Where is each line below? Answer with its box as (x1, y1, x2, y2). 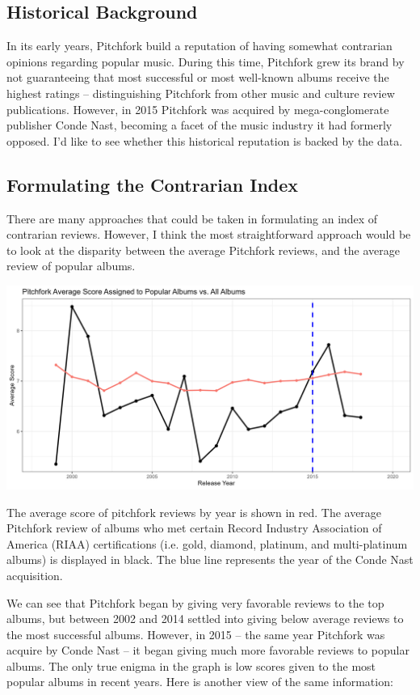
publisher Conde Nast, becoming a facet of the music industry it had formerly (6, 117, 393, 133)
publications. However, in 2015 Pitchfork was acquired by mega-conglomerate (6, 100, 389, 117)
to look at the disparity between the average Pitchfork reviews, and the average (6, 241, 401, 258)
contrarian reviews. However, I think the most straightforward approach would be (6, 226, 411, 243)
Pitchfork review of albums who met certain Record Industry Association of (6, 519, 382, 536)
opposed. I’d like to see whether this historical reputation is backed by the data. (6, 132, 403, 149)
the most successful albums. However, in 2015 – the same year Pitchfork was (6, 625, 385, 642)
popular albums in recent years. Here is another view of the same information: (6, 673, 393, 690)
